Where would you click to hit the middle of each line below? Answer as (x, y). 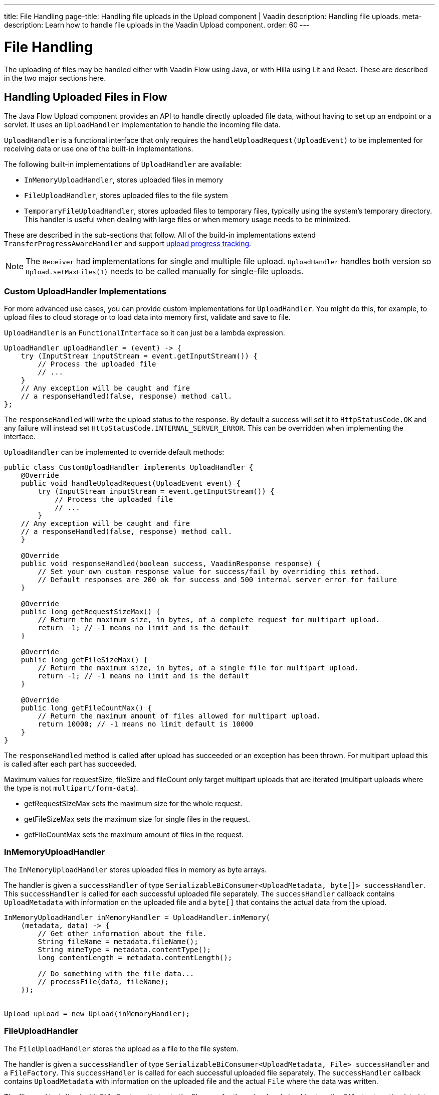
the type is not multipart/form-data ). (71, 788)
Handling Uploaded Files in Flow (86, 97)
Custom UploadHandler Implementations (85, 291)
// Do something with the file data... (116, 973)
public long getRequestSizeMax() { (90, 612)
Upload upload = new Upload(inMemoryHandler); (97, 1014)
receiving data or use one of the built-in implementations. (99, 149)
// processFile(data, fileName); (103, 981)
